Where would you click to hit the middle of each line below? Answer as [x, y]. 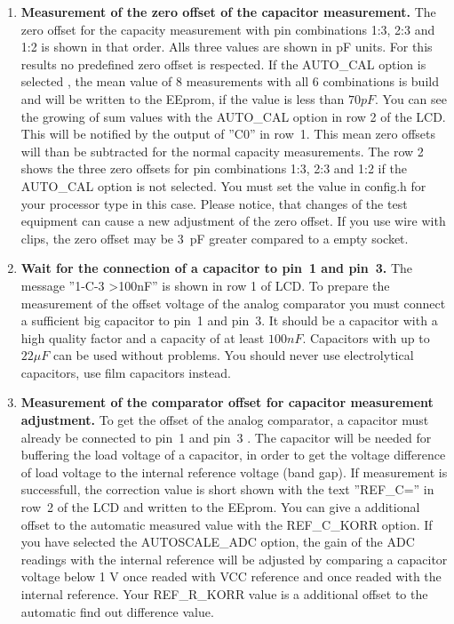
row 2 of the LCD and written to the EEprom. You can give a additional [220, 507]
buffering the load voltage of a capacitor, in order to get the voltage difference [233, 455]
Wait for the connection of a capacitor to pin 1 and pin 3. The [217, 268]
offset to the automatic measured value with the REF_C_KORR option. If [227, 524]
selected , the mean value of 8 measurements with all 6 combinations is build [230, 81]
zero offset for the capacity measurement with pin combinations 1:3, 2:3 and [228, 29]
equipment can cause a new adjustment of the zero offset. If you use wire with [233, 221]
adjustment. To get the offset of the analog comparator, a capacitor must [225, 420]
